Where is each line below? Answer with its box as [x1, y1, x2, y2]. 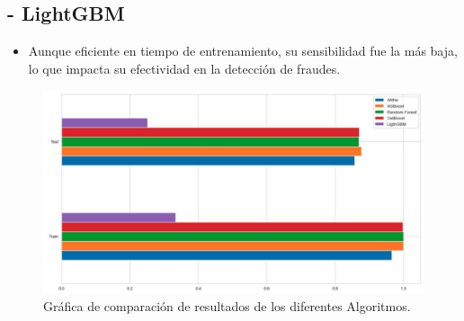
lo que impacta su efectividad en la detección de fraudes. [28, 58, 341, 77]
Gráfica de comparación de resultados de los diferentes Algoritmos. [43, 297, 411, 316]
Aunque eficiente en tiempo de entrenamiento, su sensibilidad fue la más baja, [28, 41, 458, 60]
